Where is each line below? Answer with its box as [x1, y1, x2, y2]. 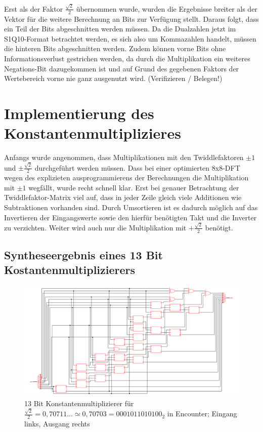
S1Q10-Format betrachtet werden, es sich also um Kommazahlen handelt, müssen [4, 33, 256, 44]
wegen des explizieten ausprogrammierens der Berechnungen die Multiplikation [4, 172, 249, 183]
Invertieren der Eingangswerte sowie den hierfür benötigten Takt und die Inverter [4, 212, 257, 222]
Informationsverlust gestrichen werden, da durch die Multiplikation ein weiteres [4, 53, 250, 63]
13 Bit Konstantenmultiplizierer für [24, 398, 134, 408]
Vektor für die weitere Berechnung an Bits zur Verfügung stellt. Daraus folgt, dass [4, 13, 259, 24]
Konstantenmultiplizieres [4, 123, 182, 143]
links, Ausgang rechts [24, 418, 90, 428]
